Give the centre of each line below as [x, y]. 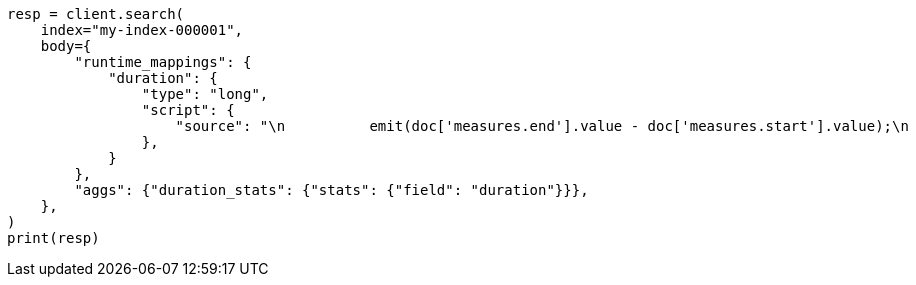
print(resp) [53, 238]
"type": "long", [205, 94]
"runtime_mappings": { [163, 62]
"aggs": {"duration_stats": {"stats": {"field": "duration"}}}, [331, 190]
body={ [66, 46]
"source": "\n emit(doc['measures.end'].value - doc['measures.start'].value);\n [542, 126]
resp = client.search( [96, 14]
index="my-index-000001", [142, 30]
